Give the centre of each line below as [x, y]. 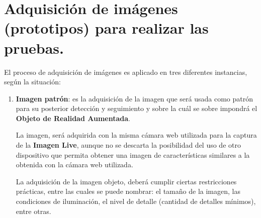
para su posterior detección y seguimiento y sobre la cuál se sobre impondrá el [137, 108]
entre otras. [33, 211]
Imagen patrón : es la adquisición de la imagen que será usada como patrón [135, 98]
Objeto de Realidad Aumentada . [73, 118]
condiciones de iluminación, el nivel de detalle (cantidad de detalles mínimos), [136, 201]
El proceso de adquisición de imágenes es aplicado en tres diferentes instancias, [126, 72]
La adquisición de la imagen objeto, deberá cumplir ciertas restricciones [126, 181]
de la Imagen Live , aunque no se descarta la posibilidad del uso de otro [128, 145]
